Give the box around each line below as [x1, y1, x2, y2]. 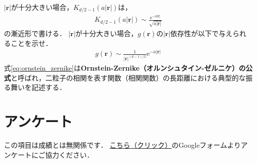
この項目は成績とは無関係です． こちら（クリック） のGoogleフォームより [4, 140, 241, 150]
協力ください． [45, 149, 94, 160]
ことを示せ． [10, 38, 52, 48]
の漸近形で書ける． [4, 28, 66, 38]
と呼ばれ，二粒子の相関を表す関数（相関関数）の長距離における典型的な [11, 72, 246, 82]
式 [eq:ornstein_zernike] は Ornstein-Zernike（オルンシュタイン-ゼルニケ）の [4, 63, 246, 73]
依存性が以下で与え [170, 28, 233, 38]
